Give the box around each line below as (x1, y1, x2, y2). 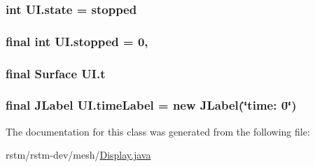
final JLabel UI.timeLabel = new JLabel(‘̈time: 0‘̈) (6, 96, 297, 114)
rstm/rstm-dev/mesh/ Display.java (6, 147, 151, 162)
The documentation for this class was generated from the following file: (6, 124, 310, 138)
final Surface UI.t (6, 64, 106, 82)
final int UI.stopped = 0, (6, 32, 148, 50)
